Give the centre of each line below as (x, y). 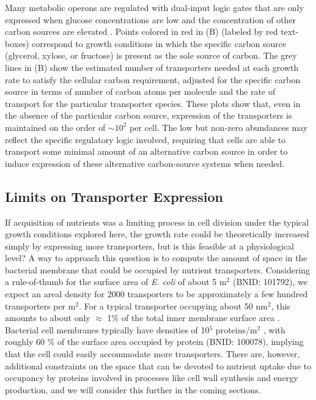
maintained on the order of (55, 127)
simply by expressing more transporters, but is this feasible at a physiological (150, 246)
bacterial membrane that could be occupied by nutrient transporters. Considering (158, 269)
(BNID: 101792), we (270, 282)
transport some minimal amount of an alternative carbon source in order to (146, 151)
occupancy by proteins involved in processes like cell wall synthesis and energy (152, 378)
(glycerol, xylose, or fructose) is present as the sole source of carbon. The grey (151, 55)
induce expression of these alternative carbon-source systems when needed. (145, 163)
